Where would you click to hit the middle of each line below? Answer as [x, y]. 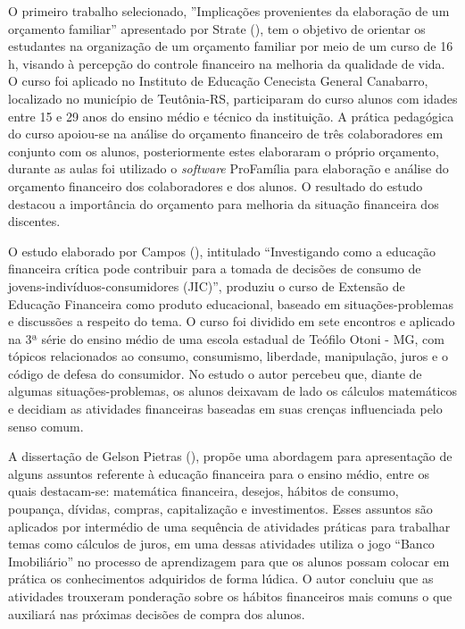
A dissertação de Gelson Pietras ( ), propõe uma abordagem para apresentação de [230, 456]
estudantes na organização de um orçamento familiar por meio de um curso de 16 [231, 46]
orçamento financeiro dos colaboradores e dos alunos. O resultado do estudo [216, 185]
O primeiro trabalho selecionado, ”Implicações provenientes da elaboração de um [229, 11]
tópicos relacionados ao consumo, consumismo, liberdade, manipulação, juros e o [228, 356]
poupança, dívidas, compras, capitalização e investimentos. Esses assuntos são [220, 509]
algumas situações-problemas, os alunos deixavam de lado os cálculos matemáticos [233, 391]
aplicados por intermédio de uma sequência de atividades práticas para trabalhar [229, 526]
